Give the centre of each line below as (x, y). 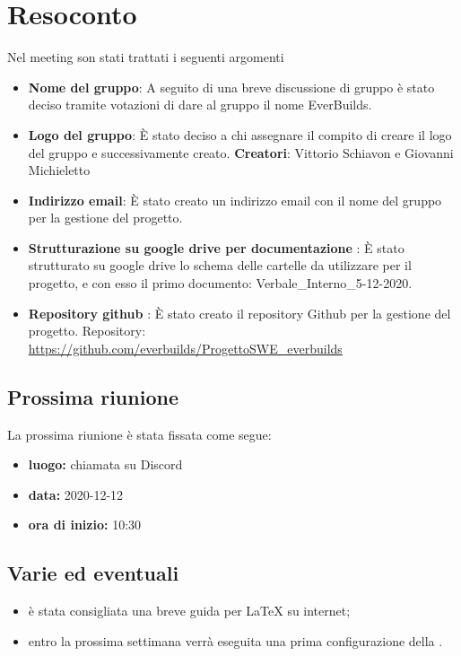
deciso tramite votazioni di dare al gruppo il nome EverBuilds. (200, 105)
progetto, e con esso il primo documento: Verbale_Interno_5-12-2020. (220, 283)
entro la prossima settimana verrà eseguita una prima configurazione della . (235, 640)
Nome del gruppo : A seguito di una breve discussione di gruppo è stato (231, 87)
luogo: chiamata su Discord (105, 464)
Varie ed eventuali (93, 573)
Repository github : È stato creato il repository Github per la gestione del (239, 313)
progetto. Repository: (87, 331)
